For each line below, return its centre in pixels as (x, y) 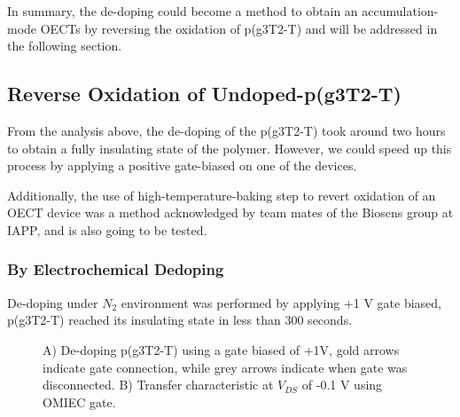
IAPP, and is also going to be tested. (107, 229)
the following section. (65, 46)
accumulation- (400, 11)
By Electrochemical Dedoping (116, 269)
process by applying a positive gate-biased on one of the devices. (182, 165)
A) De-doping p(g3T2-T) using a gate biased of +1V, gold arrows (221, 349)
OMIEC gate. (79, 401)
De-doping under (53, 302)
